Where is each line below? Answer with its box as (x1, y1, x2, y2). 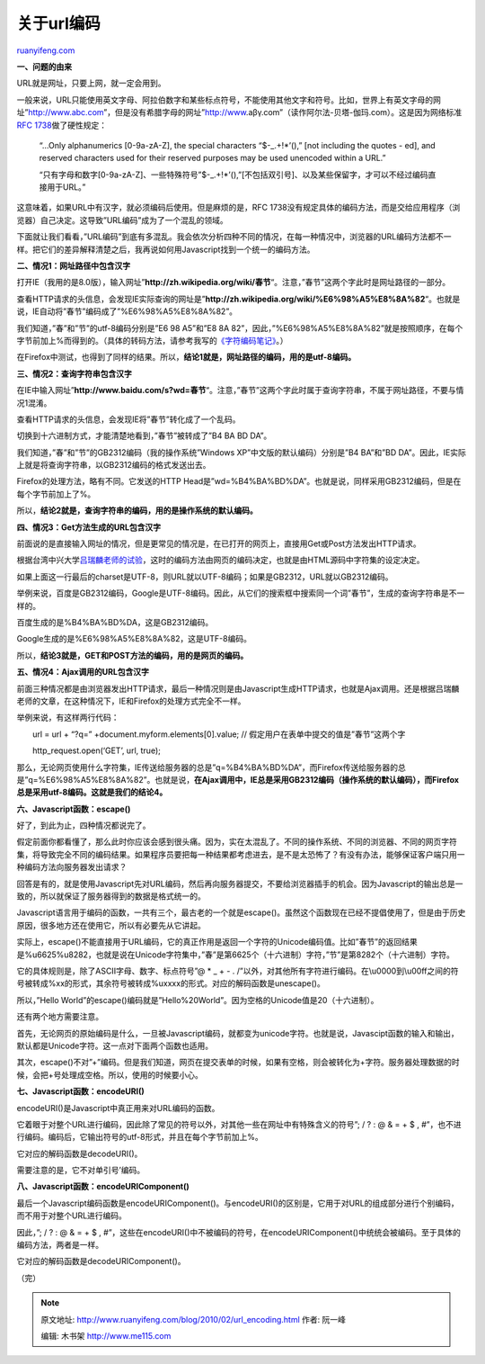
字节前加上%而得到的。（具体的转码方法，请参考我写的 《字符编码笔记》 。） (16, 335, 288, 345)
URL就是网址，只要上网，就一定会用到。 (16, 77, 166, 89)
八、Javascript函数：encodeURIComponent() (16, 1181, 190, 1192)
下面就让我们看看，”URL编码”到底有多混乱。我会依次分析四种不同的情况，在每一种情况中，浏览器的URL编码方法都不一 (16, 231, 453, 242)
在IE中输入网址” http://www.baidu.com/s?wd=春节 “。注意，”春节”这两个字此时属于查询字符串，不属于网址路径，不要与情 (16, 385, 464, 396)
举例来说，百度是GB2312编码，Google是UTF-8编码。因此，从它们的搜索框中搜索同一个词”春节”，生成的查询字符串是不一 (16, 588, 465, 598)
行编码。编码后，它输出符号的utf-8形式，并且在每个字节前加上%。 (16, 1132, 264, 1143)
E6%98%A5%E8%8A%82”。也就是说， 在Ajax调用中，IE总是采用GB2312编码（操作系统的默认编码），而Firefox (45, 774, 460, 785)
